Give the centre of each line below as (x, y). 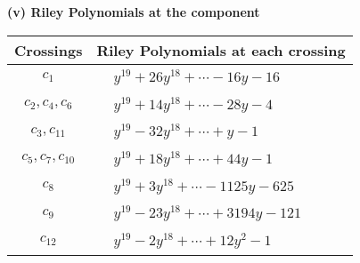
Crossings (49, 50)
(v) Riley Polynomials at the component (134, 12)
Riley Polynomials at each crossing (221, 50)
